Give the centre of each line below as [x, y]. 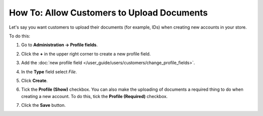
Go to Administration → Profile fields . [59, 45]
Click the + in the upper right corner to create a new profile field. [86, 54]
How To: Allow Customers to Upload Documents [108, 13]
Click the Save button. [43, 105]
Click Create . [35, 81]
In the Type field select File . [49, 72]
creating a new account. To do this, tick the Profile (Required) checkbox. [94, 96]
